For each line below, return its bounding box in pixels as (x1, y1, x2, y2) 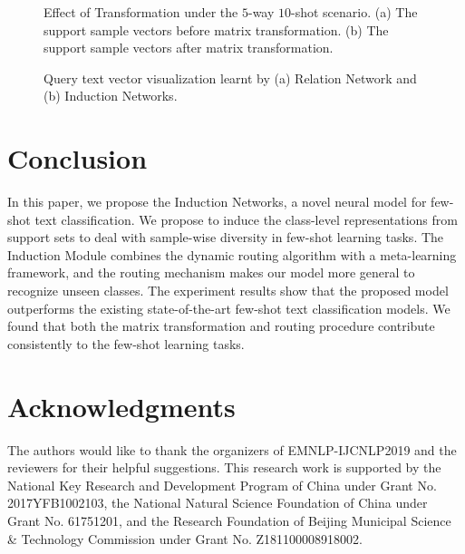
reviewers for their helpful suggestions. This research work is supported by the (7, 458, 441, 477)
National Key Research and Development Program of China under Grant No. (7, 475, 437, 494)
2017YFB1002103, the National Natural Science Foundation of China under (7, 493, 428, 512)
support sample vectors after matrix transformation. (44, 38, 334, 57)
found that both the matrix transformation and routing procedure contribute (7, 316, 435, 335)
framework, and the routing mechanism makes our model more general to (7, 263, 415, 282)
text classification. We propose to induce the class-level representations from (34, 209, 458, 228)
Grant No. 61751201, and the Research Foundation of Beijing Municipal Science (7, 510, 451, 530)
